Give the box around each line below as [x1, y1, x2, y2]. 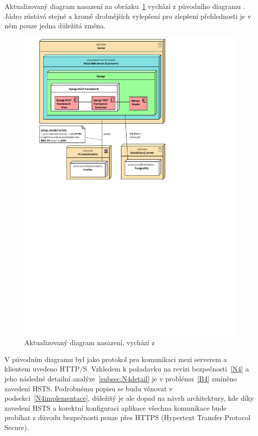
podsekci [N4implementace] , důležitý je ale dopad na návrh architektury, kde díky [4, 393, 254, 403]
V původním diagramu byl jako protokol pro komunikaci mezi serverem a [4, 354, 227, 364]
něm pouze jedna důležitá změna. [4, 20, 106, 31]
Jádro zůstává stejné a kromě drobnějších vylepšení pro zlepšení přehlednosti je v [4, 10, 252, 21]
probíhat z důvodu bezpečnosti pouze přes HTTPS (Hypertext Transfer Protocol [4, 412, 251, 423]
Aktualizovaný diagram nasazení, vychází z [24, 337, 155, 348]
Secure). [4, 422, 29, 433]
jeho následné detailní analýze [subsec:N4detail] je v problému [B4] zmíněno [4, 373, 237, 384]
